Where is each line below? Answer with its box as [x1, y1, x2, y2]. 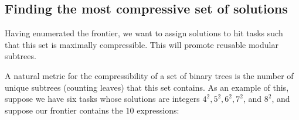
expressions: [137, 104, 179, 116]
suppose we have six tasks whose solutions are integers [5, 92, 200, 105]
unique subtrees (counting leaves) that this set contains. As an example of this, [5, 81, 289, 93]
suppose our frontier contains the [5, 104, 123, 116]
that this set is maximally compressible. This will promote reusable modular [5, 38, 278, 50]
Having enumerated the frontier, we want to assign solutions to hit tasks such [5, 27, 283, 39]
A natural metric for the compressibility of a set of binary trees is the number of [5, 69, 294, 81]
